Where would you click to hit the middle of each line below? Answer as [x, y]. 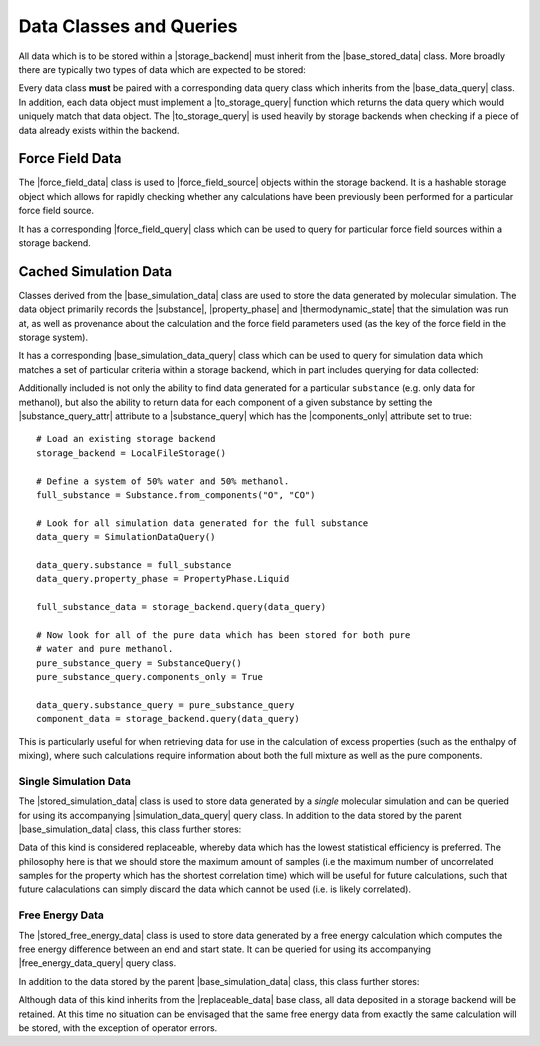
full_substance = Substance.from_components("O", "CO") [176, 494]
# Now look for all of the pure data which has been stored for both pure [223, 634]
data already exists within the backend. [99, 130]
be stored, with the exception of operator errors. [118, 1027]
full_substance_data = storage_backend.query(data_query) [181, 607]
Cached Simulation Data [95, 271]
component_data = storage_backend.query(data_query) [168, 719]
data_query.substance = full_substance [134, 564]
